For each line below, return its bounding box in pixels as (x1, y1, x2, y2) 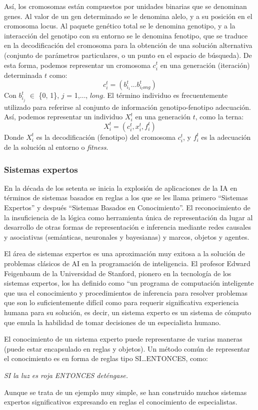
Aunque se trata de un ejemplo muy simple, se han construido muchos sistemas (4, 387, 247, 397)
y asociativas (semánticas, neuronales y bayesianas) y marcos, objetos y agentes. (4, 231, 249, 242)
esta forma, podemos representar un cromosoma (4, 59, 150, 70)
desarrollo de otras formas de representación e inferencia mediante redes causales (4, 222, 251, 232)
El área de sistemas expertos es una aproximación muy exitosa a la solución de (4, 248, 245, 259)
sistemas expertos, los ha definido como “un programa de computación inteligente (4, 278, 254, 288)
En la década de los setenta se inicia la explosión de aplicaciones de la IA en (4, 182, 237, 193)
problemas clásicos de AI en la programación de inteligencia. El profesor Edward (4, 258, 250, 268)
